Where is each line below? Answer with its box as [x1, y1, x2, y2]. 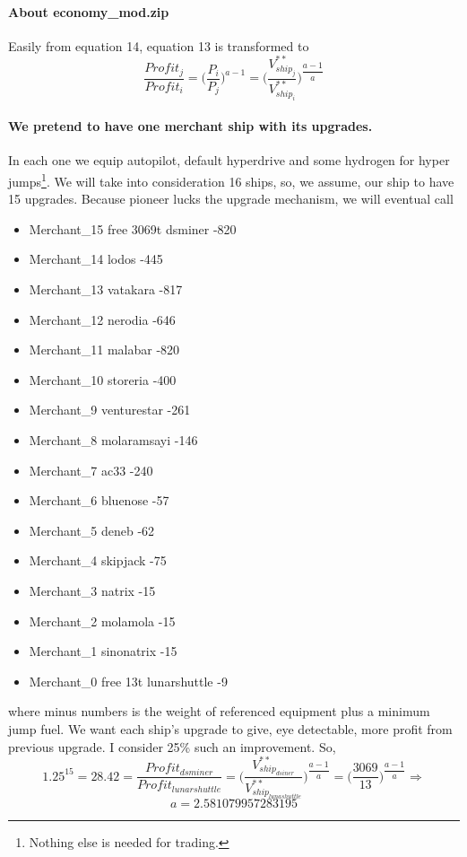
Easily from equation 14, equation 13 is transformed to [8, 36, 309, 55]
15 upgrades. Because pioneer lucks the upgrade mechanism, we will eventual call [8, 189, 454, 208]
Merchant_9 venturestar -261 [29, 400, 191, 419]
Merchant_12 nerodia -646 [29, 310, 176, 328]
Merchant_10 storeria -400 [29, 370, 177, 389]
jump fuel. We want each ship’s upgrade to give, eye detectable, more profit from [8, 719, 453, 738]
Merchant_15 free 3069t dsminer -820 [29, 219, 237, 238]
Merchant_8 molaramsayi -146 [29, 431, 198, 450]
